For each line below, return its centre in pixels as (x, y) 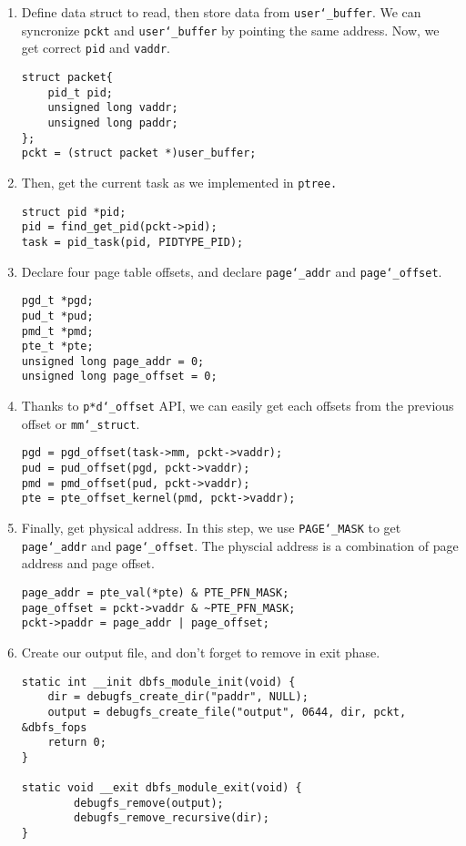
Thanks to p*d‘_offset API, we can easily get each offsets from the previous (238, 406)
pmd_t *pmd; (57, 331)
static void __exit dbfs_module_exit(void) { (162, 788)
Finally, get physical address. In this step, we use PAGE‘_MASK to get (211, 528)
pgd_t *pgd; (57, 301)
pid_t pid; (81, 92)
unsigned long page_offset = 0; (119, 377)
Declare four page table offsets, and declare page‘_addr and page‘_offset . (232, 271)
